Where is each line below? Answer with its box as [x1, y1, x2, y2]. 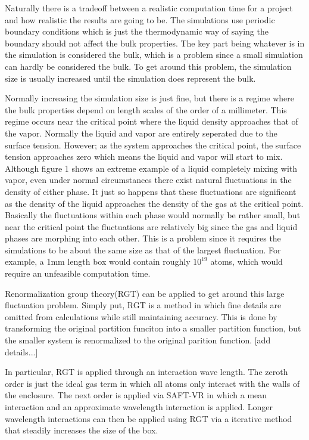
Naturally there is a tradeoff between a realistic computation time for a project [5, 2, 293, 14]
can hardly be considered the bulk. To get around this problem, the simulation [5, 60, 292, 72]
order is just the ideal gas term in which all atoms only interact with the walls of [5, 377, 300, 389]
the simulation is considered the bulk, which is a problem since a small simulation [5, 48, 303, 61]
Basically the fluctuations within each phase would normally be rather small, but [5, 209, 301, 221]
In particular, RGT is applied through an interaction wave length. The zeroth [5, 365, 288, 378]
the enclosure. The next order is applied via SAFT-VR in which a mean [5, 389, 267, 401]
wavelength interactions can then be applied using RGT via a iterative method [5, 412, 292, 424]
